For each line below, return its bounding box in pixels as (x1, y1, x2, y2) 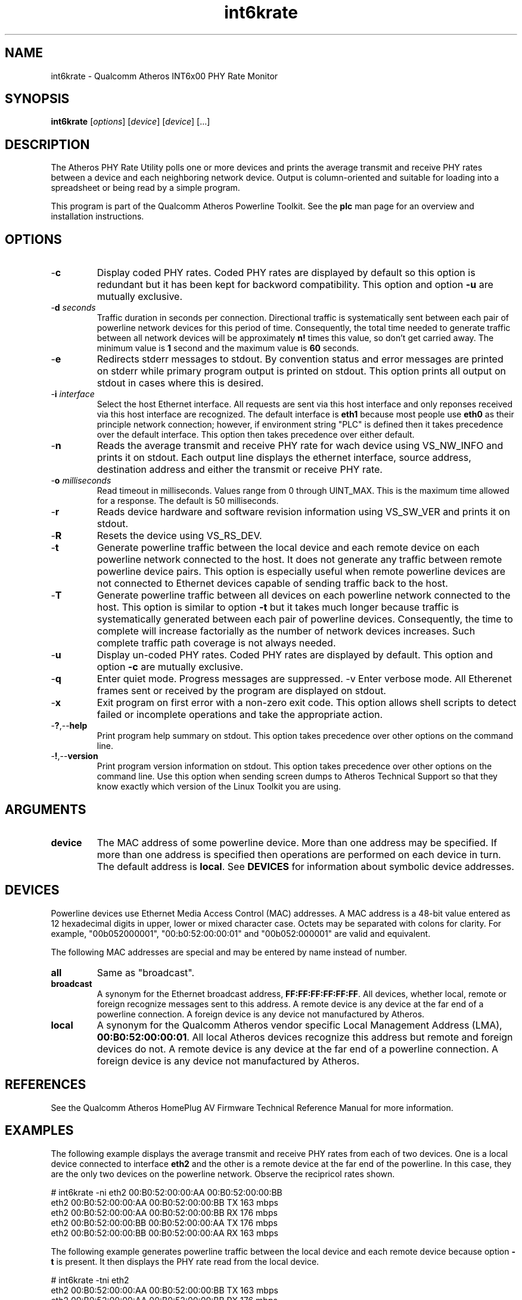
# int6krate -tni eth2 (51, 1274, 129, 1285)
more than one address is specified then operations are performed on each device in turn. (97, 848, 501, 861)
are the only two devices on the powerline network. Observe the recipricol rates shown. (51, 1168, 395, 1179)
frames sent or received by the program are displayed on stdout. (97, 685, 386, 697)
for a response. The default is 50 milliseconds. (97, 496, 279, 506)
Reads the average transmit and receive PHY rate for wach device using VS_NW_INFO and (97, 439, 504, 452)
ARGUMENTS (5, 801, 86, 817)
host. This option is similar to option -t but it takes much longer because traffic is (97, 601, 459, 614)
